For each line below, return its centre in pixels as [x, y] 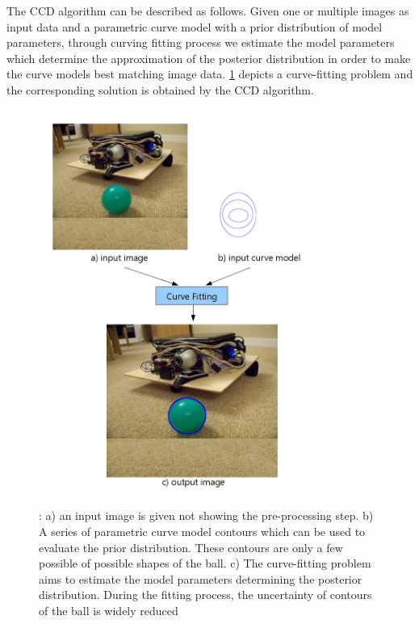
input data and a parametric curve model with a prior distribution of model [195, 26]
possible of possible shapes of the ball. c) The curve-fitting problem [205, 563]
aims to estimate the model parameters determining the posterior [201, 578]
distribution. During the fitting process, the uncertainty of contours [205, 595]
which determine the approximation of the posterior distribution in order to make [209, 58]
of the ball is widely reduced [109, 610]
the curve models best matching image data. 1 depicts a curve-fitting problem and [210, 74]
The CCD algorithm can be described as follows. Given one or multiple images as [208, 10]
